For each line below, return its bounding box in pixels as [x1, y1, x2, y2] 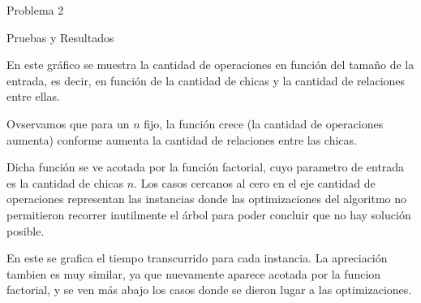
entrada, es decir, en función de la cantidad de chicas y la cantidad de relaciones [6, 71, 406, 89]
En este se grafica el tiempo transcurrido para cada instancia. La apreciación [6, 249, 388, 266]
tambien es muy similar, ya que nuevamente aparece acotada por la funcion [6, 265, 381, 282]
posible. [6, 222, 45, 239]
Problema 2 [6, 2, 64, 18]
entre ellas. [6, 88, 60, 105]
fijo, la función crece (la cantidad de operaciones [144, 115, 384, 132]
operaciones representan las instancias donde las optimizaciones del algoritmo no [6, 190, 407, 207]
